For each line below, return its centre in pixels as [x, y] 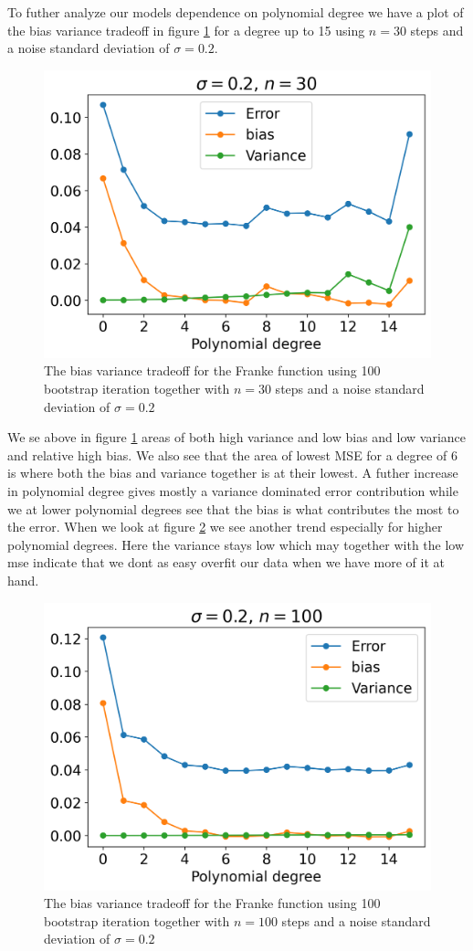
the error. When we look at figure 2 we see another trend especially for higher [225, 527]
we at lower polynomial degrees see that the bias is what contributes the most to [233, 508]
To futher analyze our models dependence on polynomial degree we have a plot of [236, 12]
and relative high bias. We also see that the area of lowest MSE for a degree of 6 [232, 454]
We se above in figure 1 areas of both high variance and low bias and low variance [237, 437]
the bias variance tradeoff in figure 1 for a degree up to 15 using [186, 30]
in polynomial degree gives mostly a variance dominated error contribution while [233, 491]
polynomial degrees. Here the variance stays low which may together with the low [236, 544]
